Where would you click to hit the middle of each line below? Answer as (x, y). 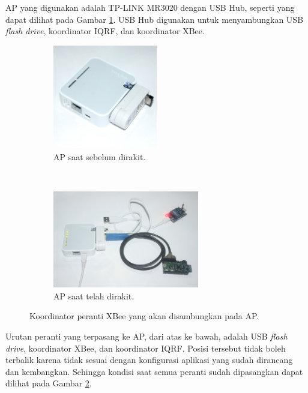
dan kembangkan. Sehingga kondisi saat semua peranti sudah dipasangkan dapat (154, 371)
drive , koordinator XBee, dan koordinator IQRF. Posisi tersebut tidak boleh (146, 348)
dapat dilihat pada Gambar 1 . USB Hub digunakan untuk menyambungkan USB (155, 19)
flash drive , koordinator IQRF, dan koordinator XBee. (105, 31)
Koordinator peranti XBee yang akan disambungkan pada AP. (144, 316)
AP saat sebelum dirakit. (100, 156)
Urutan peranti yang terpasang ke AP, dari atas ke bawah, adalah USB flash (146, 336)
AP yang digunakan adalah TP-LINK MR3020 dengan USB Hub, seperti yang (150, 7)
